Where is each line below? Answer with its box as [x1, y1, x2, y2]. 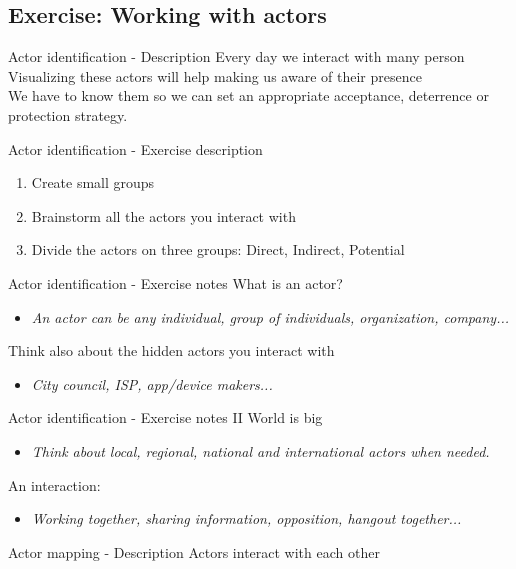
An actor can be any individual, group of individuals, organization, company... [31, 306, 510, 327]
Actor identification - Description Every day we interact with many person [8, 46, 465, 67]
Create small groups [31, 172, 155, 193]
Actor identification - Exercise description [8, 138, 263, 159]
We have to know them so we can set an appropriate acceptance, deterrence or [8, 85, 489, 106]
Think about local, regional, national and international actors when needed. [31, 440, 490, 461]
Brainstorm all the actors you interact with [31, 205, 296, 226]
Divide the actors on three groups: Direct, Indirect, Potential [31, 239, 405, 260]
